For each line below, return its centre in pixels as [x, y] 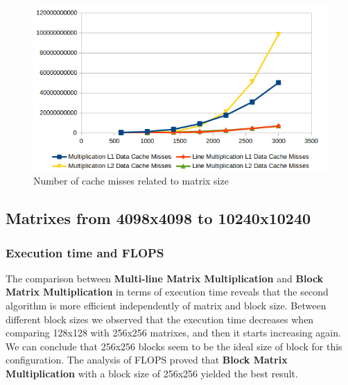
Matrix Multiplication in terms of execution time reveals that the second [167, 292]
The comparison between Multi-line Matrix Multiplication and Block [165, 278]
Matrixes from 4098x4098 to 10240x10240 [158, 218]
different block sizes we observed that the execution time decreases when [160, 319]
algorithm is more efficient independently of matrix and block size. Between [166, 306]
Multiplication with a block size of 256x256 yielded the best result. [152, 374]
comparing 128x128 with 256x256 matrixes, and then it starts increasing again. [173, 333]
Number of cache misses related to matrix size [131, 181]
